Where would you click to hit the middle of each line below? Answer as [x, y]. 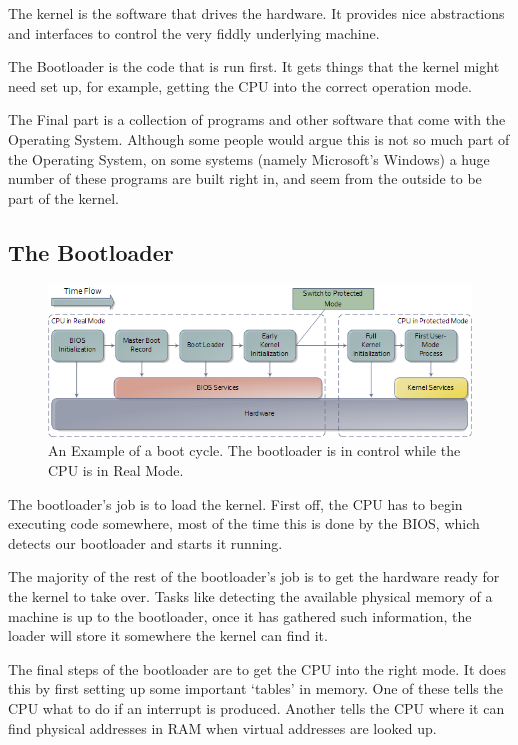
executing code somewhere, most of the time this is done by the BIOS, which [244, 523]
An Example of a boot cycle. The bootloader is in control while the [254, 450]
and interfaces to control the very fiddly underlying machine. [194, 32]
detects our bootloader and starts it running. [145, 542]
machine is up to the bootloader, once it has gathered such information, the [240, 615]
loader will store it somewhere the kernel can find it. [168, 635]
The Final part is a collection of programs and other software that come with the [257, 119]
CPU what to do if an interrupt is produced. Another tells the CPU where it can [256, 707]
